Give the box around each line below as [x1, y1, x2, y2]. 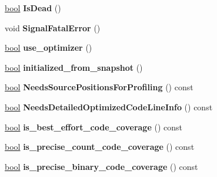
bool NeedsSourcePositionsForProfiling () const [5, 81, 193, 93]
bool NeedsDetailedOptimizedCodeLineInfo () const [5, 100, 213, 113]
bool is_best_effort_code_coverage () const [5, 120, 182, 133]
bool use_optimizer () [5, 41, 92, 54]
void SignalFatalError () [5, 21, 101, 34]
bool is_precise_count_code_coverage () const [5, 140, 195, 153]
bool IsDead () [5, 2, 61, 14]
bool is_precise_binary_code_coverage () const [5, 160, 198, 172]
